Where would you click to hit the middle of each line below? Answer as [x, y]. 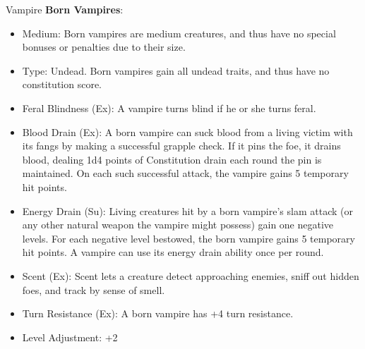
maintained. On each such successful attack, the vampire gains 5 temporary [185, 173]
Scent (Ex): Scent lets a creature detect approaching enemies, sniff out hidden [191, 275]
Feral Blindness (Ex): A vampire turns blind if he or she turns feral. [169, 108]
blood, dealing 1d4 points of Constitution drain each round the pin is [172, 159]
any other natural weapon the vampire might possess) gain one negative [178, 225]
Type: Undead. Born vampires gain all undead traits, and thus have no [176, 70]
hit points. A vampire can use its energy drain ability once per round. [173, 252]
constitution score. [62, 84]
